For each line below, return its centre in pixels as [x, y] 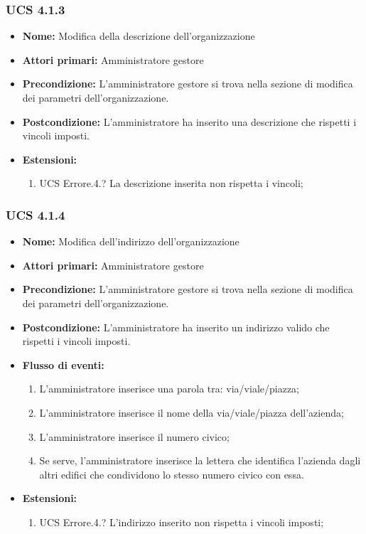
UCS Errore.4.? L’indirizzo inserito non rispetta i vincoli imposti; [182, 522]
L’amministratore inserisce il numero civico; [134, 436]
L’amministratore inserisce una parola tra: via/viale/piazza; [169, 389]
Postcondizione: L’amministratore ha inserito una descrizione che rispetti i [189, 121]
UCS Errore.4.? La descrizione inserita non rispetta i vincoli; [171, 183]
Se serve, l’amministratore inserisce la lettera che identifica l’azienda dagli [200, 460]
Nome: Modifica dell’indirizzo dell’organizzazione [131, 241]
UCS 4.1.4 [36, 214]
